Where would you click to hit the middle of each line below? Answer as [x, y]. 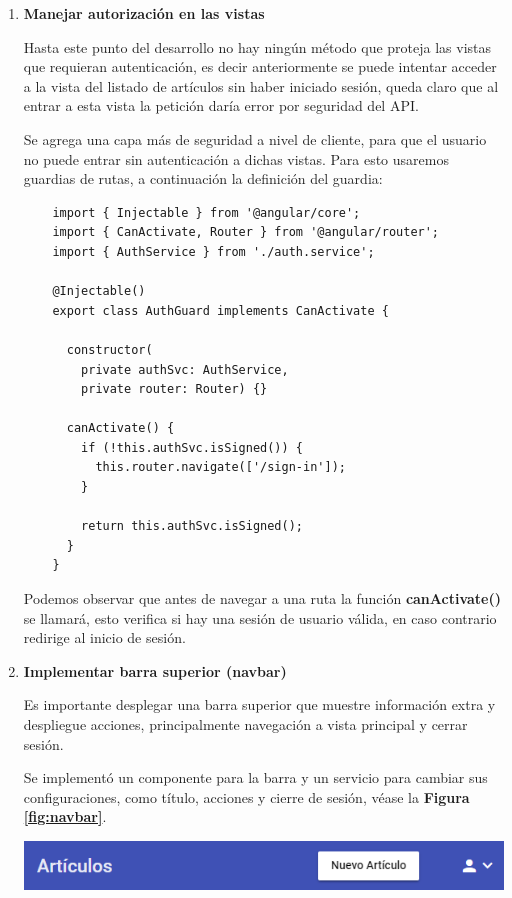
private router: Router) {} [174, 389]
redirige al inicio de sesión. [104, 637]
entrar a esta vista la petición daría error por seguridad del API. [221, 105]
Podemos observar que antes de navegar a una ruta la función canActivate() [262, 598]
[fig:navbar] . [65, 816]
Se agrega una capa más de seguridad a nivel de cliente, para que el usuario [255, 138]
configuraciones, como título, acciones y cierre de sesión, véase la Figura [246, 796]
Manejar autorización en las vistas [144, 13]
